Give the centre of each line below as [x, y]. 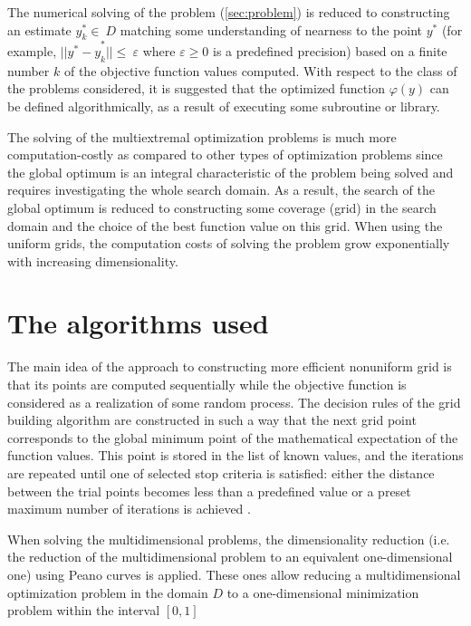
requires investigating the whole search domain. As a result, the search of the [221, 190]
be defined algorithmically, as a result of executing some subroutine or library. [224, 106]
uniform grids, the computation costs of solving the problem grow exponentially [229, 243]
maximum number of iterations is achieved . [129, 509]
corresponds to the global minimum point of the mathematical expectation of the [233, 437]
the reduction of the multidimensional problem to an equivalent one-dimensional [230, 557]
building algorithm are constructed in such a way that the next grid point [212, 420]
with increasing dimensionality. [93, 260]
